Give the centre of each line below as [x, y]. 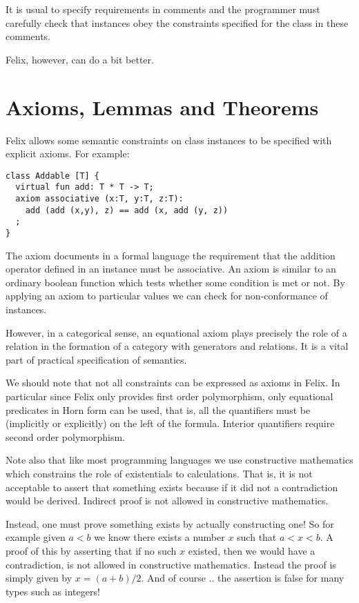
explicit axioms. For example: [68, 154]
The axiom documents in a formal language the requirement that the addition [171, 255]
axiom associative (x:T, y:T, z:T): [99, 199]
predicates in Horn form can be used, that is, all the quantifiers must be [158, 409]
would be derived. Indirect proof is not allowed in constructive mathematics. [167, 501]
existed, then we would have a [252, 550]
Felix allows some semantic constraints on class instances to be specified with [169, 140]
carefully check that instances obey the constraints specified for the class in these [177, 22]
